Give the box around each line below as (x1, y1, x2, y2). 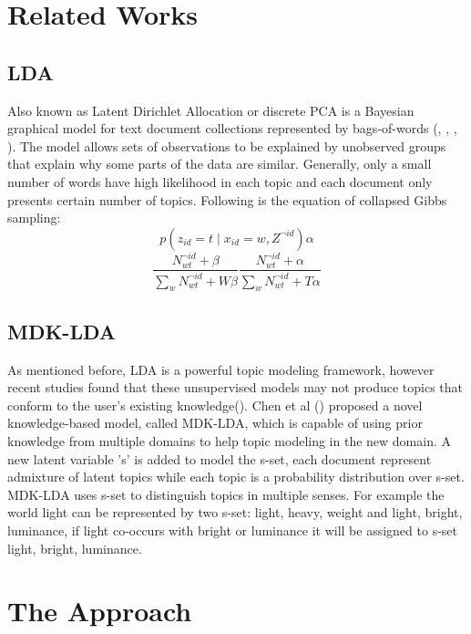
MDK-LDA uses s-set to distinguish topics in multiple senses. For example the (7, 484, 445, 504)
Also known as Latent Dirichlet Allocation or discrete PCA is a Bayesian (7, 100, 415, 120)
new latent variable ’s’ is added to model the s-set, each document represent (7, 449, 432, 468)
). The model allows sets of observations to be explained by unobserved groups (7, 136, 446, 155)
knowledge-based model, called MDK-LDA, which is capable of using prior (7, 413, 423, 432)
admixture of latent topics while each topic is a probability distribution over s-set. (7, 467, 465, 486)
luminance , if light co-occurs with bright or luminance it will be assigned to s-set (7, 520, 457, 539)
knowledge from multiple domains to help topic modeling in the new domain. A (7, 431, 452, 451)
